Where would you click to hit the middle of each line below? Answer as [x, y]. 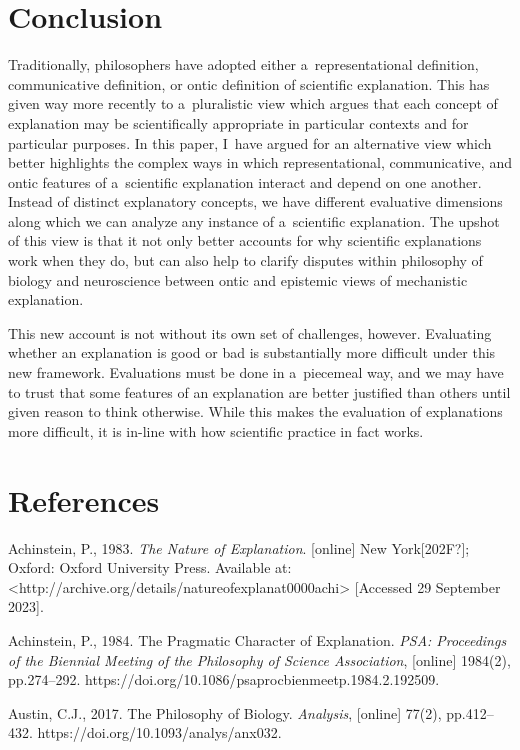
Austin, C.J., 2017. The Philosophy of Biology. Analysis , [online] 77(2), [225, 712]
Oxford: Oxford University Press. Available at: [150, 567]
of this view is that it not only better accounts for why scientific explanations [245, 240]
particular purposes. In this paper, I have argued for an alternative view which [250, 142]
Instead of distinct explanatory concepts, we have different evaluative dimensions [255, 201]
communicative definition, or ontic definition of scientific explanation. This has [249, 83]
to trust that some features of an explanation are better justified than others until [259, 391]
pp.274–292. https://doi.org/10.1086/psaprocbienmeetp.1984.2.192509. [224, 679]
